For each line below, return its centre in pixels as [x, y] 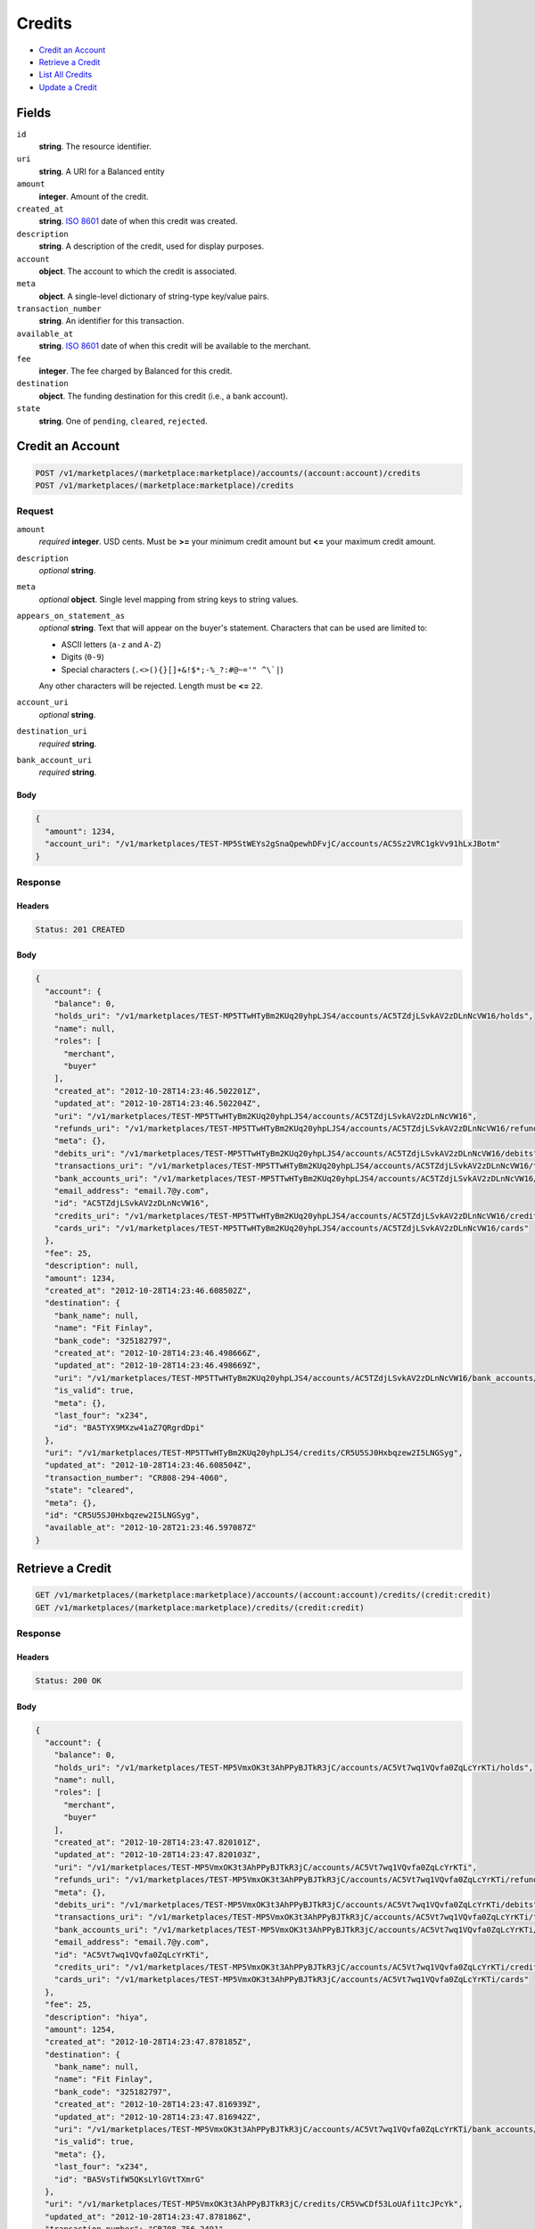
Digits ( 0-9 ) [82, 657]
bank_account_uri [54, 760]
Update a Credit [68, 87]
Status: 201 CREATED [80, 929]
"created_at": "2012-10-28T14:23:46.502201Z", [158, 1091]
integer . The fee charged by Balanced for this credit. [136, 371]
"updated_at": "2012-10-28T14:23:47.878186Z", [148, 2217]
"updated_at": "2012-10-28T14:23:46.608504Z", [148, 1465]
